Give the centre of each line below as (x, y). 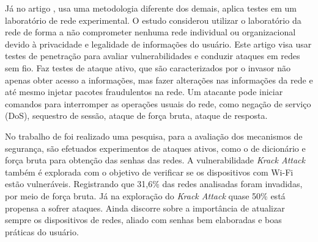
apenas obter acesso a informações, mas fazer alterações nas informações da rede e (159, 80)
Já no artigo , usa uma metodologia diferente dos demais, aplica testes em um (151, 8)
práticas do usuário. (42, 231)
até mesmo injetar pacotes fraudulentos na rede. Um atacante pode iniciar (144, 92)
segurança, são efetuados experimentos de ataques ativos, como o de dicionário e (155, 148)
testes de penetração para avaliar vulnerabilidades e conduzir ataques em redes (153, 56)
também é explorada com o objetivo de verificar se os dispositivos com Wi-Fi (149, 172)
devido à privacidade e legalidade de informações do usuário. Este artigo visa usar (158, 44)
